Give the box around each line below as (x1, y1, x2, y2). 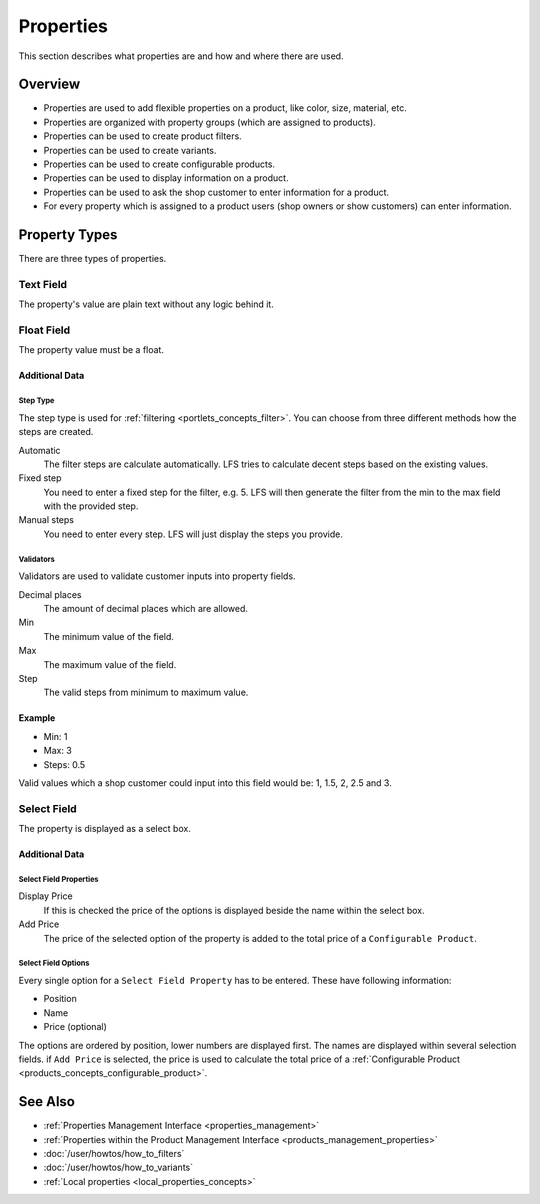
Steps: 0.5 (43, 758, 86, 770)
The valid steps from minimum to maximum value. (43, 686, 249, 699)
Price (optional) (43, 1021, 107, 1033)
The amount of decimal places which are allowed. (43, 603, 249, 615)
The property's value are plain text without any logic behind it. (18, 298, 274, 310)
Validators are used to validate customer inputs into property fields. (18, 570, 296, 582)
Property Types (18, 226, 118, 243)
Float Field (18, 323, 71, 337)
